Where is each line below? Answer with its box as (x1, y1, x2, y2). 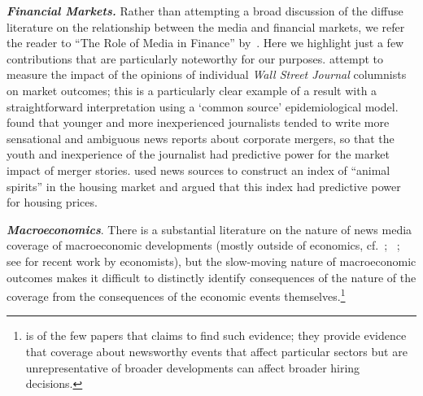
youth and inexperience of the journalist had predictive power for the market (7, 146, 390, 163)
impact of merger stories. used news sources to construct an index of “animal (7, 161, 390, 178)
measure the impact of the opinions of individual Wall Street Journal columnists (7, 66, 407, 83)
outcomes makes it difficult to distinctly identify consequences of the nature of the (7, 268, 416, 285)
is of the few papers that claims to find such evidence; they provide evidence (25, 327, 407, 344)
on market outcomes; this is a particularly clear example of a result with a (7, 81, 377, 98)
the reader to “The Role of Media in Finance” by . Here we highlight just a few (7, 34, 404, 51)
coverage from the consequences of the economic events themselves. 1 (7, 285, 346, 304)
